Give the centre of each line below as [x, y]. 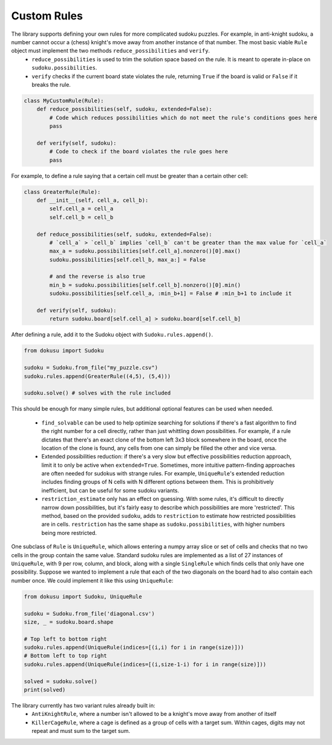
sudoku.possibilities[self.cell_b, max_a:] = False [128, 260]
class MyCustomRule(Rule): [64, 101]
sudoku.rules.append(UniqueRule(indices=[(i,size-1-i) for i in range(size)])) [145, 664]
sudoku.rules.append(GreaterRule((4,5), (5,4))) [97, 376]
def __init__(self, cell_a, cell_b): [93, 200]
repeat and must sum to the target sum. [81, 731]
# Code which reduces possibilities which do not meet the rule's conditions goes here [183, 118]
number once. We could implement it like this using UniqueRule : [92, 580]
